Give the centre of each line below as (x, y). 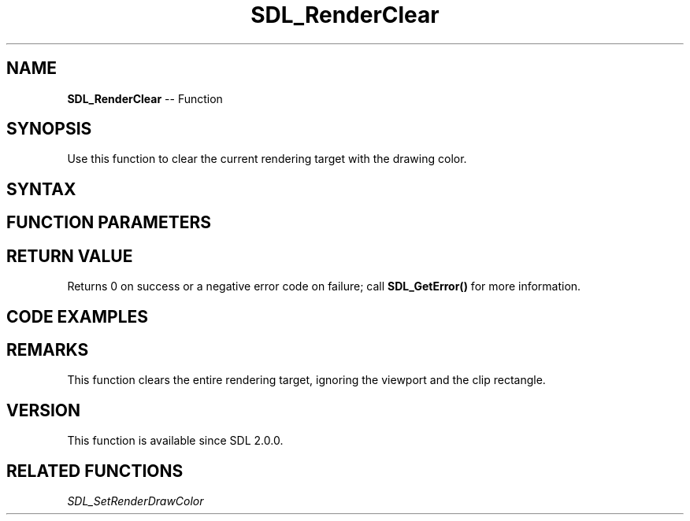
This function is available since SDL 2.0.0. (175, 441)
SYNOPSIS (49, 129)
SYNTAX (41, 189)
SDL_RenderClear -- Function (145, 98)
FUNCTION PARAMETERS (109, 223)
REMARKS (48, 349)
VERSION (44, 410)
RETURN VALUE (70, 256)
